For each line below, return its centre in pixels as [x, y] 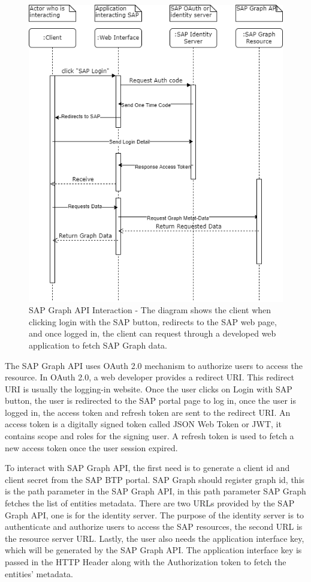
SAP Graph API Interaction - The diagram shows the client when [150, 310]
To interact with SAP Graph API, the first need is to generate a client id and [147, 468]
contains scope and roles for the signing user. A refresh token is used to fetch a [150, 436]
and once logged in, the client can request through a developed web [153, 333]
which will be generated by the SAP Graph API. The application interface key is [153, 550]
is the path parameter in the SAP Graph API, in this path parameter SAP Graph [155, 491]
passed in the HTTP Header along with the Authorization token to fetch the [146, 562]
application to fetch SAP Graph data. [98, 345]
